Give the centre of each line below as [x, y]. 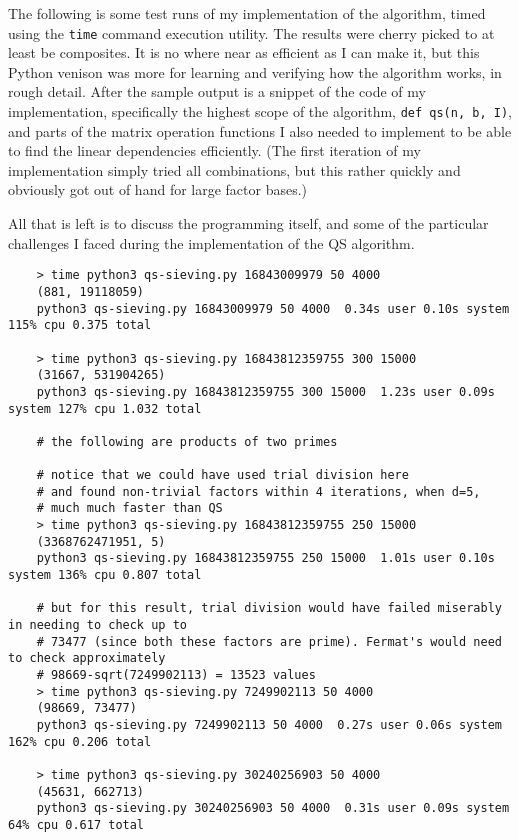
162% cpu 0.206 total [80, 741]
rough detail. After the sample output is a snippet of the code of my [217, 91]
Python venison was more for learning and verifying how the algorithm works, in [255, 71]
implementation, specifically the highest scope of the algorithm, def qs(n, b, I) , [260, 111]
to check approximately [87, 658]
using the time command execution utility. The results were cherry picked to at [251, 32]
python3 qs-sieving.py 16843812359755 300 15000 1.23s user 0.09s [265, 391]
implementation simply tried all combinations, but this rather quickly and [234, 169]
